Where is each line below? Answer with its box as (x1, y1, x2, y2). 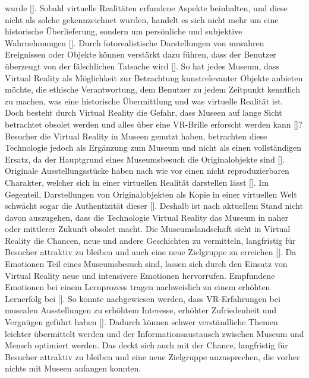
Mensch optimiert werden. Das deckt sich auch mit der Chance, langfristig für (5, 339, 288, 351)
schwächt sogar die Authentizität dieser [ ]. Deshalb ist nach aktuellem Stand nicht (5, 199, 303, 212)
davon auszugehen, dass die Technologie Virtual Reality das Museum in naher (5, 211, 289, 223)
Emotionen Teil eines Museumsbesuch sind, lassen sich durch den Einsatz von (5, 258, 288, 270)
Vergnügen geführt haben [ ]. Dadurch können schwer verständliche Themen (5, 316, 278, 328)
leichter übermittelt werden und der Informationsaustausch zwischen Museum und (5, 327, 304, 339)
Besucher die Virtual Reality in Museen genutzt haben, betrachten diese (5, 129, 267, 142)
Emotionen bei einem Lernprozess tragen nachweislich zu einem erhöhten (5, 281, 270, 293)
